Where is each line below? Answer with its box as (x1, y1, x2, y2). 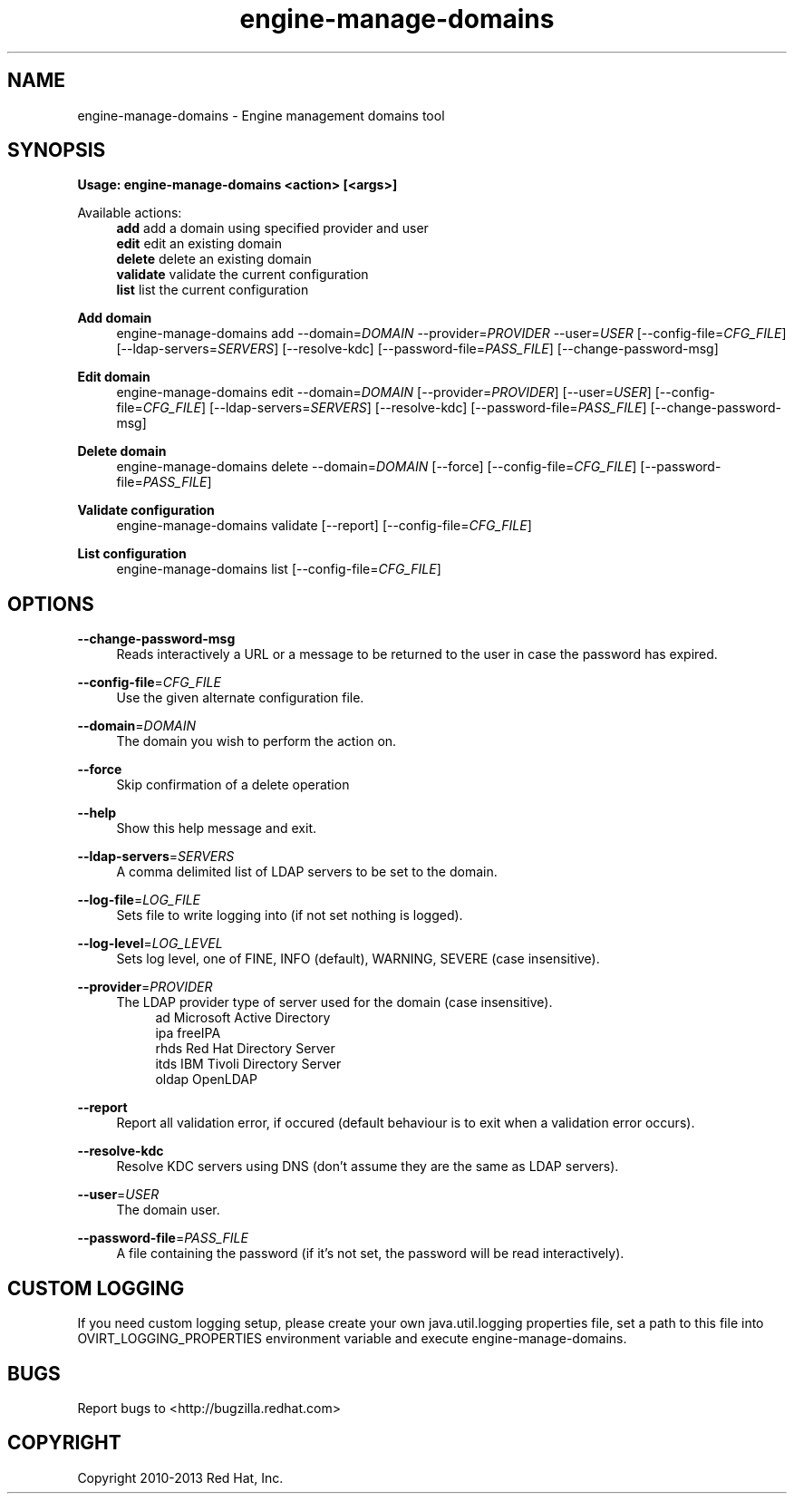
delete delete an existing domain (116, 251, 312, 267)
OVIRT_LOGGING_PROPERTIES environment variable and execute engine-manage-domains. (77, 1331, 627, 1347)
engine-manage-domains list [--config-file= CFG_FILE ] (116, 561, 441, 577)
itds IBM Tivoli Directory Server (155, 1056, 342, 1072)
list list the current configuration (116, 282, 309, 298)
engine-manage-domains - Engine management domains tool (77, 107, 445, 123)
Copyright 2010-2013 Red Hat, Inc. (77, 1469, 284, 1486)
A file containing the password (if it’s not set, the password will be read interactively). (116, 1245, 625, 1262)
